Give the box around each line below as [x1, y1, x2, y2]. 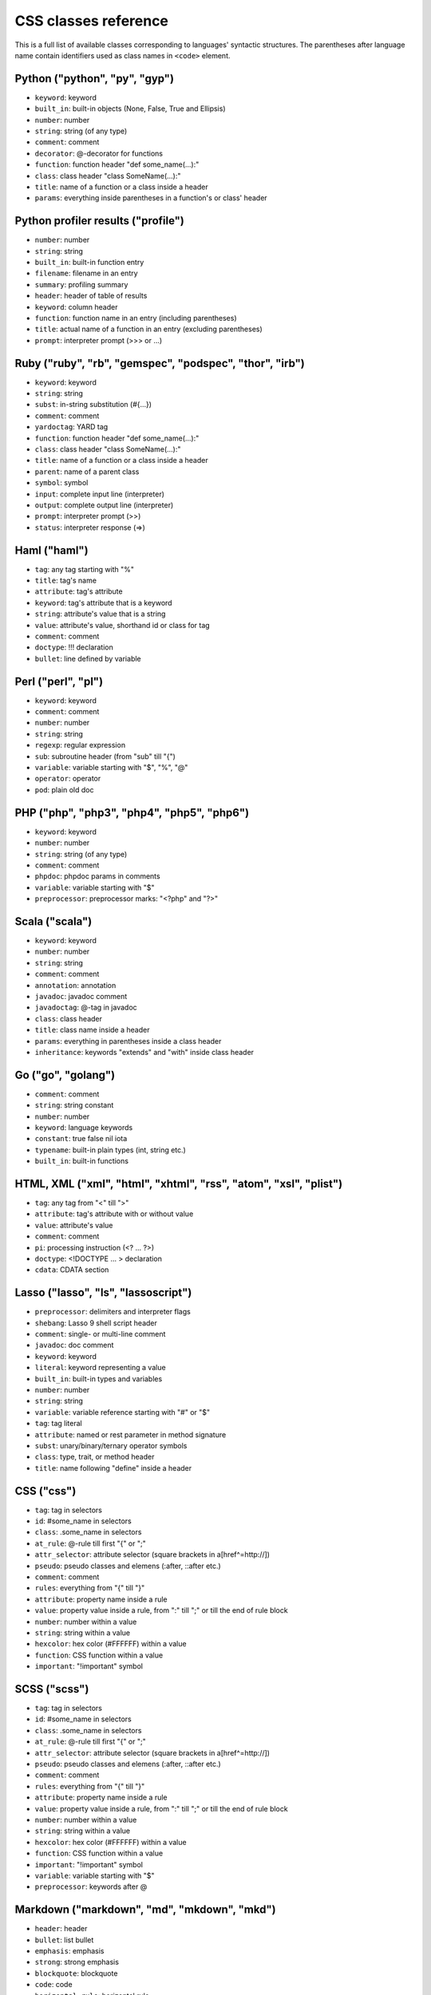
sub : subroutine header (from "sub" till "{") [34, 751, 176, 761]
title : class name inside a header [34, 1025, 150, 1035]
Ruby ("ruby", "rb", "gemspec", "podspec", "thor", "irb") [14, 356, 305, 370]
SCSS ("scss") [14, 1682, 89, 1696]
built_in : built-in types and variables [34, 1373, 163, 1384]
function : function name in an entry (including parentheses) [34, 314, 237, 322]
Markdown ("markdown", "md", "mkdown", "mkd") [14, 1903, 276, 1917]
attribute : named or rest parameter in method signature [34, 1429, 227, 1440]
